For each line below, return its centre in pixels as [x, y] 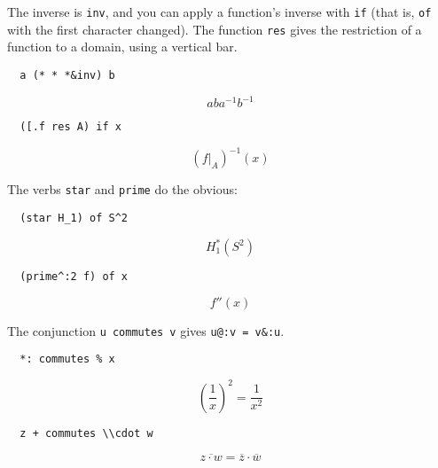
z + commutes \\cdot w [86, 433]
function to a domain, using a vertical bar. [122, 47]
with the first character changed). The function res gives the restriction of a [215, 29]
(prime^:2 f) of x [74, 277]
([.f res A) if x [70, 127]
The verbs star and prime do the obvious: [122, 189]
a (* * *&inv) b [67, 75]
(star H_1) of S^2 [74, 218]
